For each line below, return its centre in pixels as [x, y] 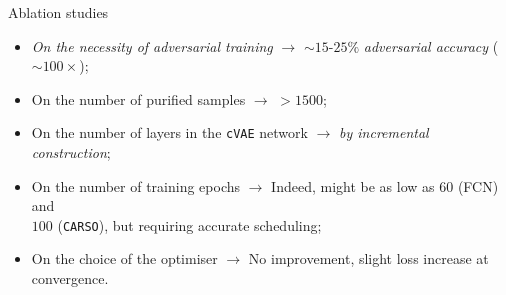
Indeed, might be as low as [353, 185]
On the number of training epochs [136, 185]
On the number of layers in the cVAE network [169, 132]
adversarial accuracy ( [431, 45]
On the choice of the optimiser [124, 258]
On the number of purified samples [138, 98]
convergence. [70, 278]
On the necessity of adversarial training [152, 45]
